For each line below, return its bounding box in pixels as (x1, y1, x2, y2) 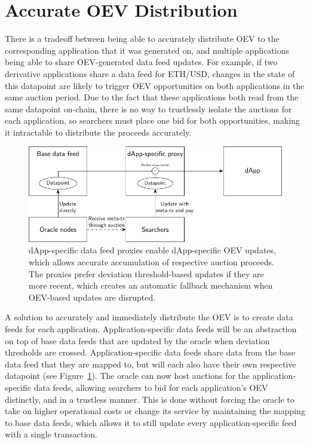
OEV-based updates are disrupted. (29, 290, 156, 303)
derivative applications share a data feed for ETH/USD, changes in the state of (5, 67, 295, 79)
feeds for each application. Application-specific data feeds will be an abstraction (5, 322, 297, 335)
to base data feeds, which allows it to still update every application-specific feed (5, 416, 297, 428)
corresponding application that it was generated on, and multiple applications (5, 44, 290, 56)
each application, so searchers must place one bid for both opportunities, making (5, 114, 300, 127)
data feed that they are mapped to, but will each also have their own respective (5, 357, 296, 370)
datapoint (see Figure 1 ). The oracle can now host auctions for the (5, 369, 250, 382)
